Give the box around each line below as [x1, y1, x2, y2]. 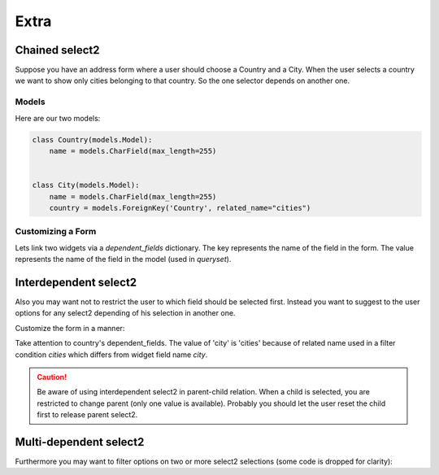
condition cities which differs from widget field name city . [15, 350, 208, 360]
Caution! [37, 372, 67, 381]
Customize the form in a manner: [15, 323, 125, 333]
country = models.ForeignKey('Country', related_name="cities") [49, 203, 311, 212]
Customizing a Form [15, 226, 97, 237]
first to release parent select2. [37, 410, 138, 420]
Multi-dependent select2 [15, 435, 145, 449]
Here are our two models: [15, 113, 101, 123]
